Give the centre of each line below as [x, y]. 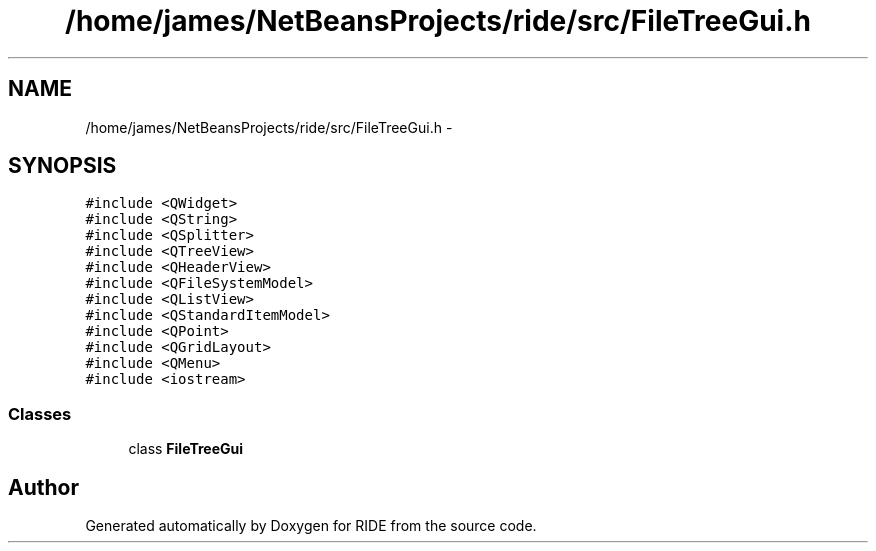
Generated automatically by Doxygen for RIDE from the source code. [311, 526]
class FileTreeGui [186, 449]
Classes [40, 413]
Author [43, 487]
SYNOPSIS [62, 166]
